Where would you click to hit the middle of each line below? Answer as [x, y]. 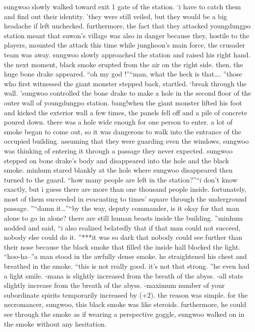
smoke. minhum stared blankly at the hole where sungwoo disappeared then [118, 170]
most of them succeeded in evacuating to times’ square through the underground [125, 198]
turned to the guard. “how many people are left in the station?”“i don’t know [121, 179]
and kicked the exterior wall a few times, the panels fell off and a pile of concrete [126, 112]
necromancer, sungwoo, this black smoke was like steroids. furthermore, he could [125, 304]
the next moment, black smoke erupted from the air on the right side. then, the [124, 64]
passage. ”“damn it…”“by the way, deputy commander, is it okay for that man [122, 208]
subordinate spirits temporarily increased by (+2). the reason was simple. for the [126, 294]
